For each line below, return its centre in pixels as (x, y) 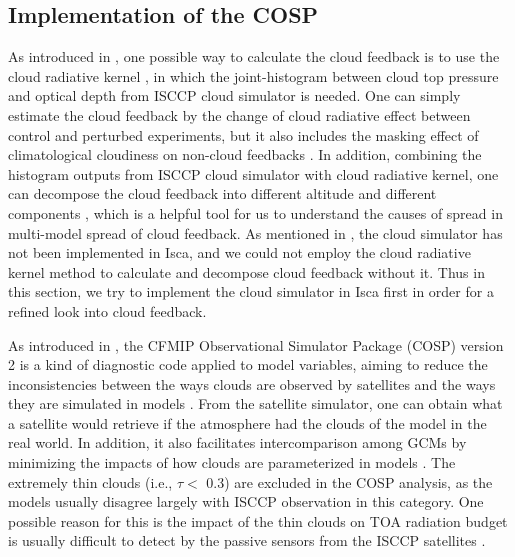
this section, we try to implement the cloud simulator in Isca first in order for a (251, 291)
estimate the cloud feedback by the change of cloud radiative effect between (239, 114)
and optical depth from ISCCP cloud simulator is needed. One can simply (234, 95)
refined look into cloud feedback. (107, 310)
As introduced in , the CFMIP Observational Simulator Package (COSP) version (256, 344)
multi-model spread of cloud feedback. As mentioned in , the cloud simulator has (255, 232)
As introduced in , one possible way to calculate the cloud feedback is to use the (254, 56)
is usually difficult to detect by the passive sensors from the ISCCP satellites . (247, 540)
